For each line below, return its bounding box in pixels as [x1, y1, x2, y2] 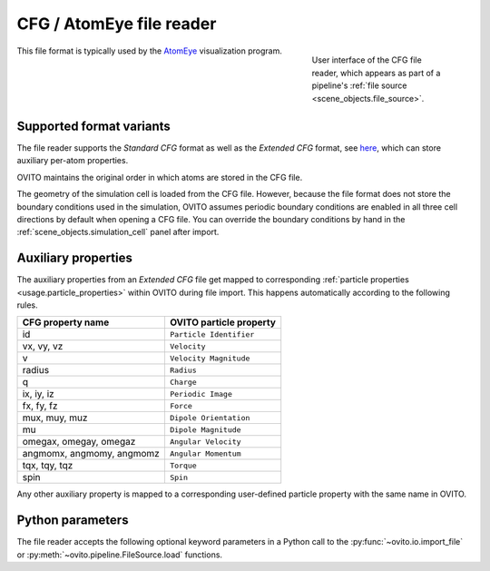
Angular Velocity [169, 437, 241, 447]
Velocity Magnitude [169, 353, 250, 363]
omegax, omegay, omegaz [22, 436, 136, 448]
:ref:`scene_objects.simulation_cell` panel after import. [16, 227, 220, 238]
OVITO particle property [169, 316, 277, 329]
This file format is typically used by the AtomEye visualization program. [16, 45, 283, 56]
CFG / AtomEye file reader [16, 14, 217, 34]
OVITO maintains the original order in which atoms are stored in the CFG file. [16, 172, 303, 182]
